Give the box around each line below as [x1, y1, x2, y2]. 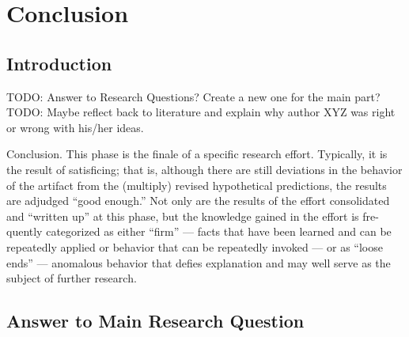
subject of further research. [6, 270, 137, 286]
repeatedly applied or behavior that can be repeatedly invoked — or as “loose [6, 238, 383, 255]
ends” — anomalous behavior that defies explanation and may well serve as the [6, 254, 391, 271]
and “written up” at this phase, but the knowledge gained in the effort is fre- [6, 207, 379, 224]
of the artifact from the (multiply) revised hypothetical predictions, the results [6, 176, 387, 193]
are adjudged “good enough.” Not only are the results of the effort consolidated [6, 192, 390, 209]
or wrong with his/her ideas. [6, 119, 144, 135]
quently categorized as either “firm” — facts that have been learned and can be [6, 223, 392, 240]
